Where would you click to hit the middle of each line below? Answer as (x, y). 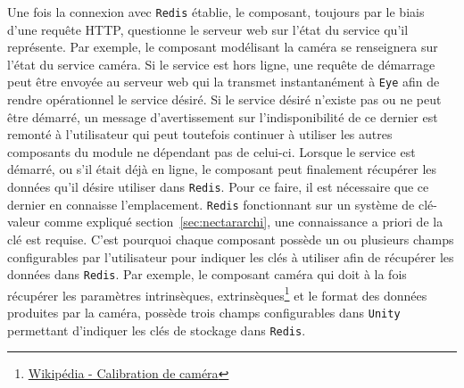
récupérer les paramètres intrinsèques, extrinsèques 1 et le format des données (217, 293)
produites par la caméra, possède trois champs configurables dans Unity (204, 313)
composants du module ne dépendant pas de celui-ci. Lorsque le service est (211, 151)
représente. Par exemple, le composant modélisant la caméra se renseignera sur (223, 47)
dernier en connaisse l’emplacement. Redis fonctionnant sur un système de (211, 204)
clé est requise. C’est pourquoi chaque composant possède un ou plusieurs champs (231, 239)
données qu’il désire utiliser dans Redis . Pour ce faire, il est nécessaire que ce (218, 187)
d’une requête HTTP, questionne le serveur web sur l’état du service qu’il (208, 29)
